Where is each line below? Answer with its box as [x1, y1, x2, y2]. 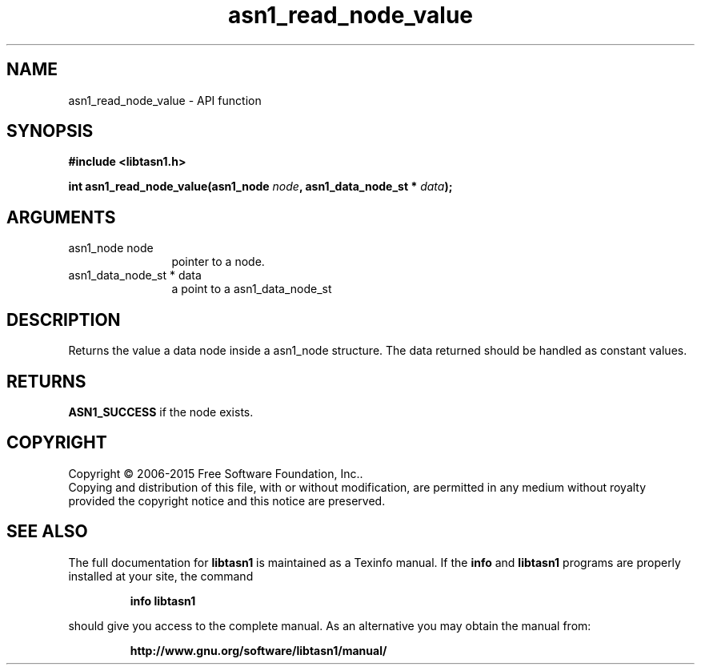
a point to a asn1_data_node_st [171, 282, 332, 296]
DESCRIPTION [6, 309, 121, 330]
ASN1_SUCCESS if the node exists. [68, 404, 254, 419]
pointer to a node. [171, 255, 265, 269]
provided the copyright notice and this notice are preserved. [68, 493, 386, 508]
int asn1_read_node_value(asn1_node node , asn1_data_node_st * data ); [68, 179, 453, 194]
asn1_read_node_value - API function [68, 93, 262, 107]
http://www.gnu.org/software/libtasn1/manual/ [130, 643, 387, 657]
